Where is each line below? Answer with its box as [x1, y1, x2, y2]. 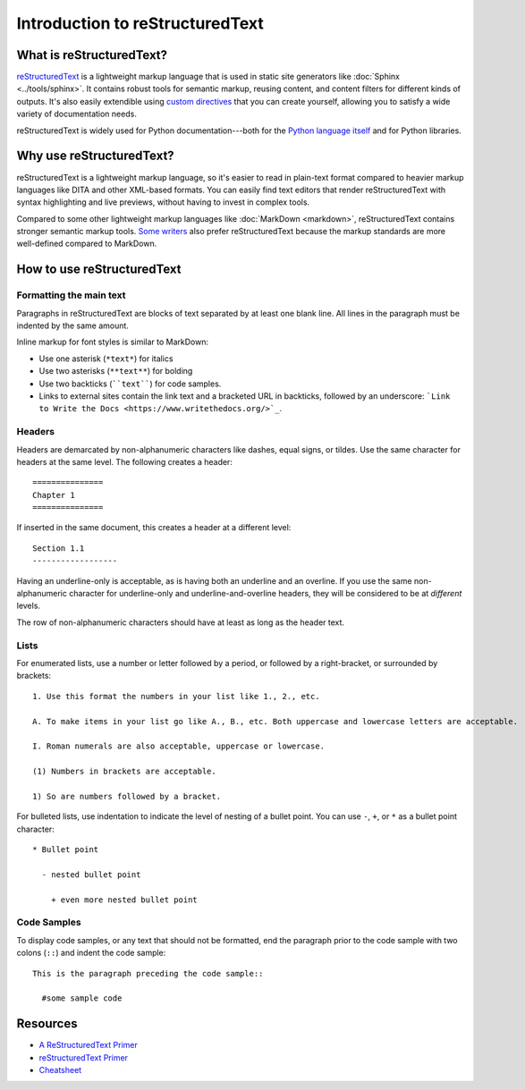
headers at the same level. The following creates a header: [16, 456, 233, 467]
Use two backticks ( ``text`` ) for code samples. [38, 378, 222, 389]
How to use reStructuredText [16, 262, 182, 277]
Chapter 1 [32, 490, 75, 500]
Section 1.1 [32, 543, 85, 553]
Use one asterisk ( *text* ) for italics [38, 353, 174, 364]
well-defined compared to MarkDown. [16, 238, 157, 249]
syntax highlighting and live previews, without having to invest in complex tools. [16, 197, 310, 207]
